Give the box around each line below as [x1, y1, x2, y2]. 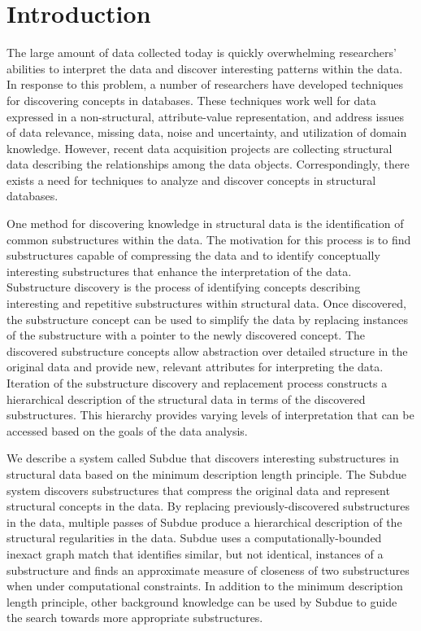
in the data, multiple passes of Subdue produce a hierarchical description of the [7, 513, 402, 530]
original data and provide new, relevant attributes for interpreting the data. [7, 358, 384, 375]
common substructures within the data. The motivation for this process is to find [7, 230, 411, 248]
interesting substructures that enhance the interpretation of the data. [7, 262, 352, 279]
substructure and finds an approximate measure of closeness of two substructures [7, 561, 410, 578]
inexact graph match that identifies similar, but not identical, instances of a [7, 545, 384, 562]
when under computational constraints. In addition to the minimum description [7, 577, 403, 594]
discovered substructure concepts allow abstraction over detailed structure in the [7, 342, 408, 359]
